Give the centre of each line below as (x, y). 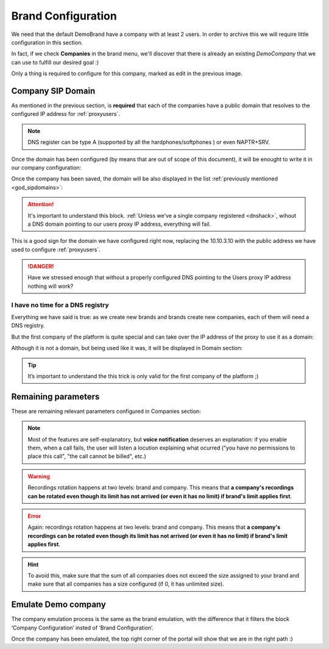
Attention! (41, 204)
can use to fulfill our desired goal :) (55, 62)
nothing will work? (51, 286)
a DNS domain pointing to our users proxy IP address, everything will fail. (119, 224)
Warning (39, 476)
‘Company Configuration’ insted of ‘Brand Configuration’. (82, 628)
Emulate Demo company (58, 605)
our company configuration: (46, 167)
